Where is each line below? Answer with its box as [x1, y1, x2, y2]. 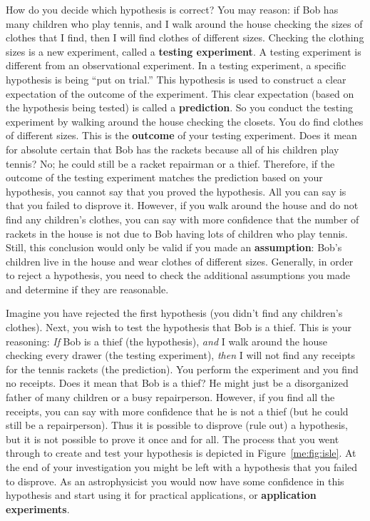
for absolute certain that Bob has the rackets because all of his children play [6, 141, 339, 156]
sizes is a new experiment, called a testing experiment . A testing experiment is [6, 44, 361, 59]
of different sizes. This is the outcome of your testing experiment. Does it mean [6, 128, 357, 143]
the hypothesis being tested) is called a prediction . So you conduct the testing [6, 100, 353, 115]
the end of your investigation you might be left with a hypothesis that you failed [6, 460, 358, 474]
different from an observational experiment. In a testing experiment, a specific [6, 58, 346, 73]
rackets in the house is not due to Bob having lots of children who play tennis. [6, 226, 348, 241]
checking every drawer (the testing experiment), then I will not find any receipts [6, 348, 356, 363]
